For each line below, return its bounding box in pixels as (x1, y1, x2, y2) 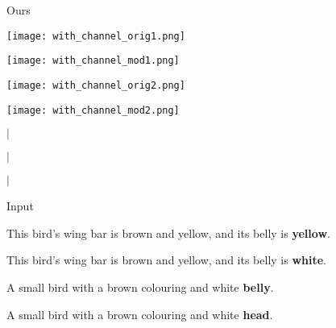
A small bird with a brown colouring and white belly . (6, 279, 274, 295)
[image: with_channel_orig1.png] (6, 30, 185, 42)
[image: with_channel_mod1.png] (6, 55, 180, 67)
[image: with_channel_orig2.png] (6, 79, 185, 91)
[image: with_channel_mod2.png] (6, 104, 180, 116)
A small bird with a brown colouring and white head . (6, 305, 273, 322)
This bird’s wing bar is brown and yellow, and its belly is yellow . (6, 224, 330, 241)
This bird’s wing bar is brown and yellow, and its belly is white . (6, 251, 327, 268)
